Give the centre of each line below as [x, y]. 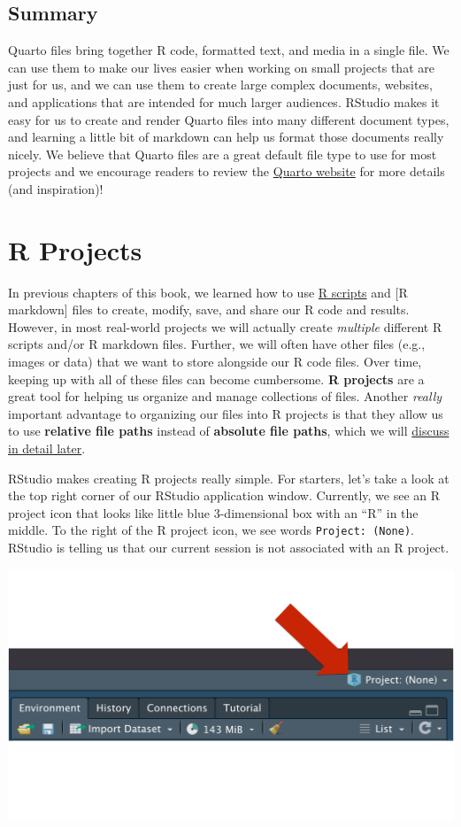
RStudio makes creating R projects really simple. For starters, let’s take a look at [229, 478]
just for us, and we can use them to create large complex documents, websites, [221, 85]
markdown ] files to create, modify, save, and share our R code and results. [209, 309]
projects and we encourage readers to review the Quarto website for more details [227, 171]
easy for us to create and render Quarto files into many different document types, [229, 119]
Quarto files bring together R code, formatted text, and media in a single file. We [229, 50]
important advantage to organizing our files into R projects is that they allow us [226, 413]
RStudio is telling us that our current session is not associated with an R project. [229, 548]
